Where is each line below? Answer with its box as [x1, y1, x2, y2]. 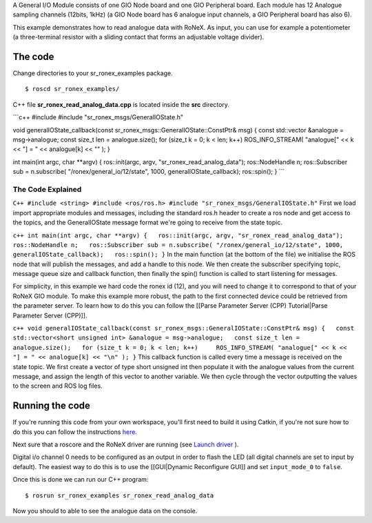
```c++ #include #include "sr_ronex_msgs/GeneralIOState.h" [12, 113, 184, 121]
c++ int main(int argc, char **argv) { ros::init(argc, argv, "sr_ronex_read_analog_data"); [12, 231, 344, 239]
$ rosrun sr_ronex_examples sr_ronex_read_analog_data [25, 491, 214, 500]
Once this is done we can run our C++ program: [12, 475, 149, 484]
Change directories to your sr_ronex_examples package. [12, 69, 173, 77]
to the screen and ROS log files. [12, 382, 103, 390]
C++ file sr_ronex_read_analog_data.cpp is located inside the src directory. [12, 100, 230, 108]
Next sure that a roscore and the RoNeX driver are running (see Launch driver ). [12, 440, 239, 448]
